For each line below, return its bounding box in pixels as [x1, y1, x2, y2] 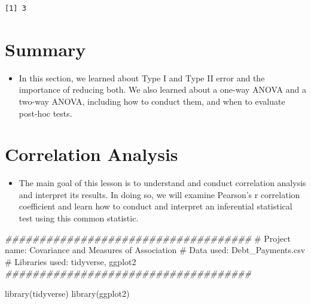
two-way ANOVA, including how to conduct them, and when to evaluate [19, 95, 285, 107]
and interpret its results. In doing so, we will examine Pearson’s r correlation [19, 188, 300, 200]
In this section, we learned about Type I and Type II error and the [19, 71, 265, 84]
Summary [5, 37, 86, 61]
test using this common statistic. [19, 212, 139, 224]
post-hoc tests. [19, 107, 72, 119]
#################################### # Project [5, 232, 291, 244]
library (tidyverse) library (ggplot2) [5, 287, 130, 299]
